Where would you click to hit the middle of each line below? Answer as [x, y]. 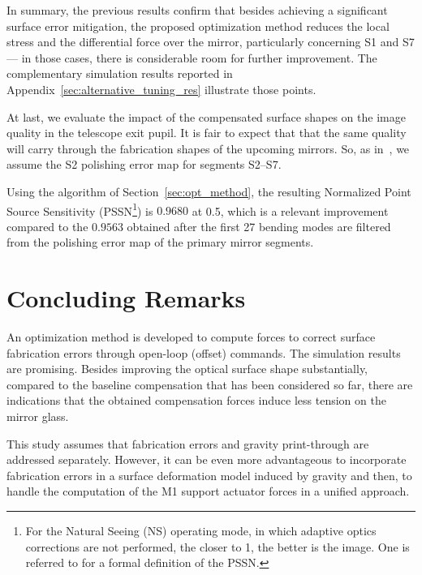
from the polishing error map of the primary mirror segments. [160, 242]
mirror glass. [38, 416]
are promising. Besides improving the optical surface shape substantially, [187, 369]
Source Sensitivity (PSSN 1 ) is [80, 209]
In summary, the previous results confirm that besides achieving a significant [197, 10]
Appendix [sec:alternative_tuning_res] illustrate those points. [161, 89]
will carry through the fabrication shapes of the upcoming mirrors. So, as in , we [208, 148]
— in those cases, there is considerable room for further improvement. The [192, 57]
